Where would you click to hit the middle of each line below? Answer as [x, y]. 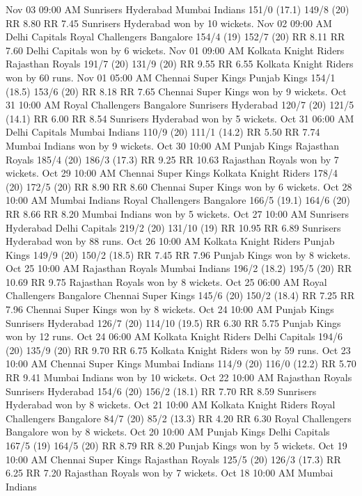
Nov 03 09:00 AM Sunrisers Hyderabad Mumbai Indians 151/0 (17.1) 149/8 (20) [178, 9]
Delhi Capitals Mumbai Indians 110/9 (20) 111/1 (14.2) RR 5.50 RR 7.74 [163, 132]
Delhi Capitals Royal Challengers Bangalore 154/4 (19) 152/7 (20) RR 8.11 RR [175, 37]
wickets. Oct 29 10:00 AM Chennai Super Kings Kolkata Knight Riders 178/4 [172, 173]
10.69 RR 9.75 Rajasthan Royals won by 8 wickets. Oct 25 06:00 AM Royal [166, 281]
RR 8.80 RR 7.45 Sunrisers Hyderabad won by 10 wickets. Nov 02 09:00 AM [169, 23]
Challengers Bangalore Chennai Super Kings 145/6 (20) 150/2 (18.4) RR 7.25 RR [180, 295]
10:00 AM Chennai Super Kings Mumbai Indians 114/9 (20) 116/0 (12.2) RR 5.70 [181, 363]
